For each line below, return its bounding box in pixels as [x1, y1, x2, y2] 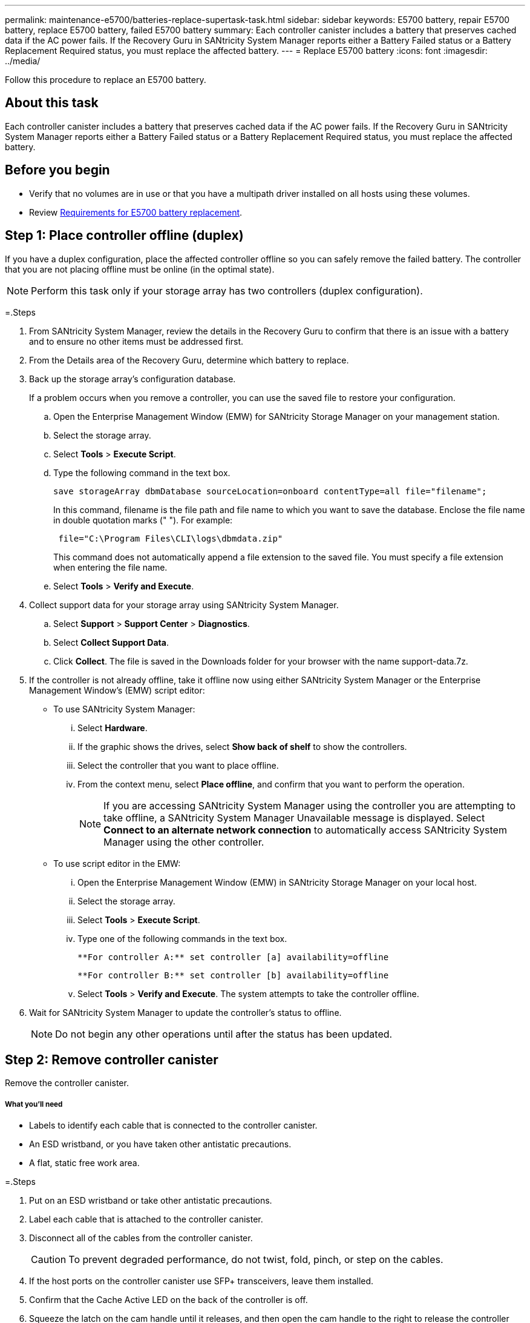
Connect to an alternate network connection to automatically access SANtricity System [103, 823, 507, 836]
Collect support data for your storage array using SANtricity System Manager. [29, 599, 339, 610]
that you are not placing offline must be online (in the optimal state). [5, 264, 275, 274]
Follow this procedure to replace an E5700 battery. [5, 75, 206, 85]
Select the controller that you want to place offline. [77, 760, 279, 771]
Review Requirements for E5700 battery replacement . [29, 207, 243, 217]
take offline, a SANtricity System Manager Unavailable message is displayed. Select [103, 811, 485, 824]
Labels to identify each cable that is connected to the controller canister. [29, 1120, 318, 1131]
